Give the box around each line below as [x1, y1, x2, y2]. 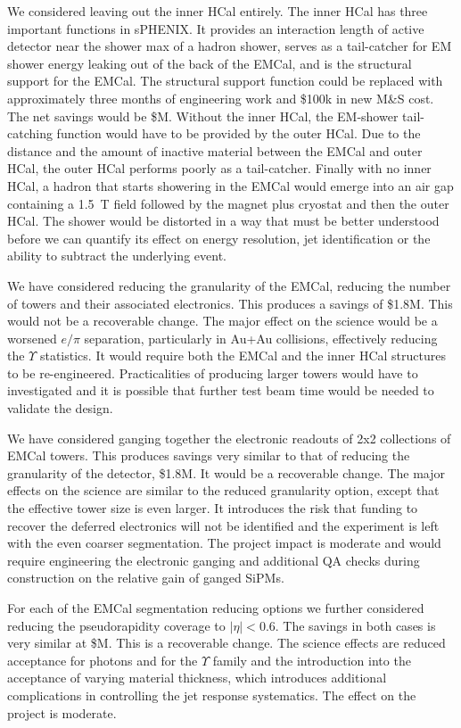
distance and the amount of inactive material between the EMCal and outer [7, 141, 423, 160]
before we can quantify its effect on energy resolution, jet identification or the [7, 228, 431, 247]
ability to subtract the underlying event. [7, 246, 226, 265]
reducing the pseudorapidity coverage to [7, 616, 226, 634]
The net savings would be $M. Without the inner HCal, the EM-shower [7, 106, 399, 125]
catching [7, 124, 53, 143]
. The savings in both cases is [275, 616, 436, 634]
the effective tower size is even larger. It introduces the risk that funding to [7, 499, 418, 517]
